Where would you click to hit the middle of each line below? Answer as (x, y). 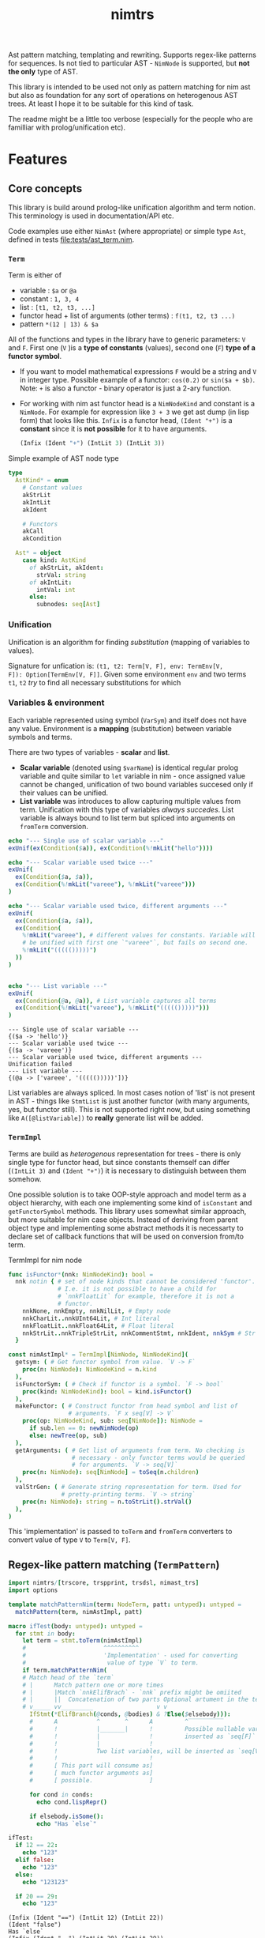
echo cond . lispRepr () (72, 1802)
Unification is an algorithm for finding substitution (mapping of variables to (129, 642)
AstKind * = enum (42, 481)
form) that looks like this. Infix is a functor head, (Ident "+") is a (126, 420)
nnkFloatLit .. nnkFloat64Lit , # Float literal (99, 1325)
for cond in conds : (61, 1795)
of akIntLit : (50, 583)
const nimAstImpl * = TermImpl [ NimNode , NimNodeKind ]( (99, 1355)
